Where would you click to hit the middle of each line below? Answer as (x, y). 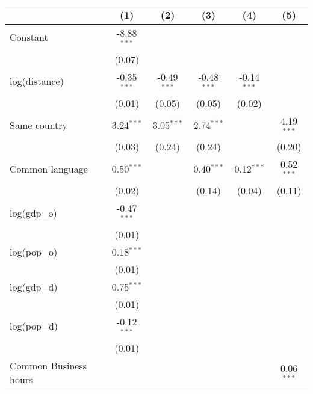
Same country (39, 125)
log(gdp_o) (33, 212)
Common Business (48, 365)
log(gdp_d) (34, 286)
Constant (29, 37)
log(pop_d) (34, 326)
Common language (49, 168)
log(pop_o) (34, 251)
